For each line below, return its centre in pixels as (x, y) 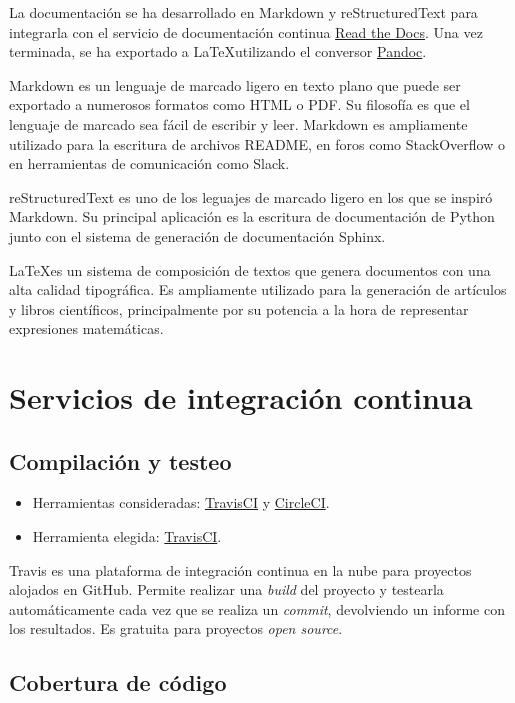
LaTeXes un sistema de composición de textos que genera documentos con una (250, 269)
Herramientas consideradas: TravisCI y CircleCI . (181, 502)
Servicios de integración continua (241, 397)
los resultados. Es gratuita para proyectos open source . (176, 628)
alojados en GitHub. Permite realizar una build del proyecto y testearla (226, 589)
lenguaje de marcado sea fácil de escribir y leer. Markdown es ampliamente (238, 123)
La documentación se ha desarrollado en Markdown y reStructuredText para (243, 12)
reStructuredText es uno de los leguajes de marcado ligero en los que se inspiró (251, 196)
